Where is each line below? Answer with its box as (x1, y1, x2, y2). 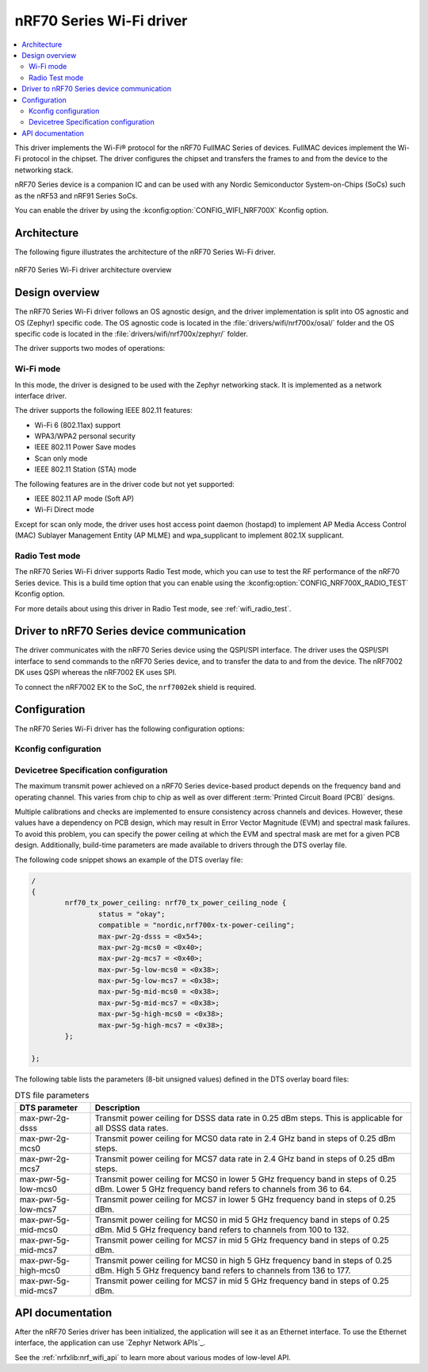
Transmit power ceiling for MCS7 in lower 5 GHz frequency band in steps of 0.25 (94, 1193, 396, 1204)
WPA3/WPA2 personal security (34, 431, 136, 441)
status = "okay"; (97, 909, 166, 919)
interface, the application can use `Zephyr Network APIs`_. (14, 1338, 206, 1347)
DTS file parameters (14, 1090, 90, 1101)
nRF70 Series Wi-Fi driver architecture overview (14, 265, 172, 275)
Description (94, 1102, 140, 1113)
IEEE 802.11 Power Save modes (34, 442, 136, 452)
